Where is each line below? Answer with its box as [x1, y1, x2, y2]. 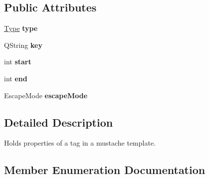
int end [4, 73, 27, 83]
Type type [4, 23, 38, 33]
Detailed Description [4, 114, 113, 130]
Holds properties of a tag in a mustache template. [4, 138, 156, 148]
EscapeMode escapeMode [4, 90, 88, 100]
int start [4, 56, 31, 67]
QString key [4, 39, 42, 50]
